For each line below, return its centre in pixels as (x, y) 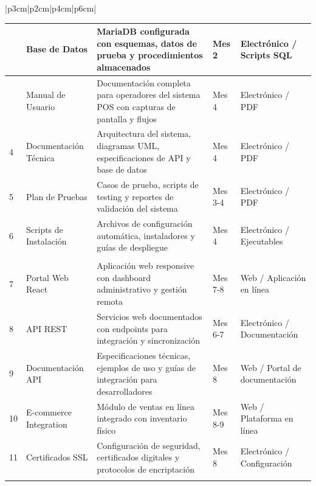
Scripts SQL (266, 55)
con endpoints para (132, 328)
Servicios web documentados (149, 316)
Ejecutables (262, 241)
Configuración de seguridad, (149, 445)
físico (106, 430)
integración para (127, 379)
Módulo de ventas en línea (146, 406)
